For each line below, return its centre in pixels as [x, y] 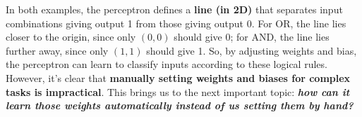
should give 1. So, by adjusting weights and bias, [252, 50]
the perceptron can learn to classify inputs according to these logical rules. [167, 64]
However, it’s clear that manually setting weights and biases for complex [178, 77]
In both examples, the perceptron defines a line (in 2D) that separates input [174, 9]
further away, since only [57, 50]
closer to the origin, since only [71, 37]
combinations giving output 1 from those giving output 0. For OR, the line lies [176, 23]
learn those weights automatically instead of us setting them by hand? [180, 105]
